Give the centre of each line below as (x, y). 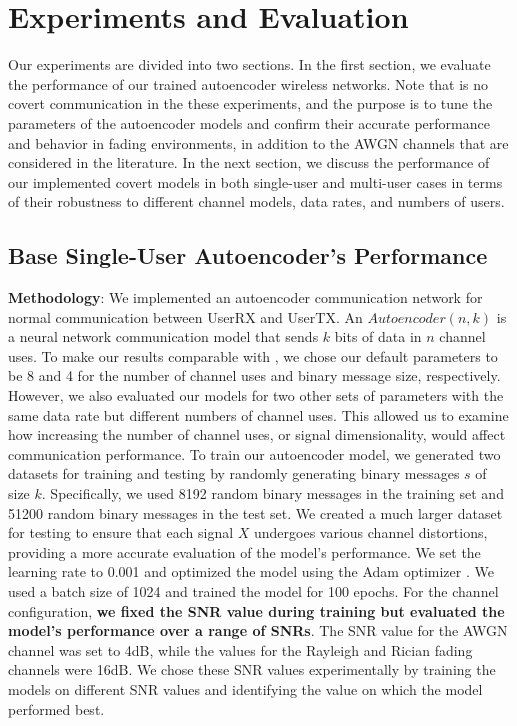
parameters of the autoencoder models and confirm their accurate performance (249, 122)
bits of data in (378, 336)
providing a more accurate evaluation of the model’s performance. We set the (244, 551)
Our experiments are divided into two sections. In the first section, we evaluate (249, 64)
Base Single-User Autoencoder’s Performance (248, 255)
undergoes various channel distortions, (371, 532)
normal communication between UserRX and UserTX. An (185, 316)
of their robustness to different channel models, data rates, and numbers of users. (256, 201)
